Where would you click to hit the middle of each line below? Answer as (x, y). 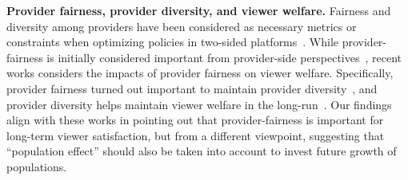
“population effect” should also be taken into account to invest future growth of (202, 151)
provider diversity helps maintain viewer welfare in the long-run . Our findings (199, 104)
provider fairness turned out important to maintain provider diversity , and (192, 88)
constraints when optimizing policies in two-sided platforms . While (173, 42)
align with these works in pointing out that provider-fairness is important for (195, 120)
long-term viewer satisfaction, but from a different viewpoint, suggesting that (196, 135)
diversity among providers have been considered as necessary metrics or (182, 26)
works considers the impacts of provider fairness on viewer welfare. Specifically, (200, 73)
